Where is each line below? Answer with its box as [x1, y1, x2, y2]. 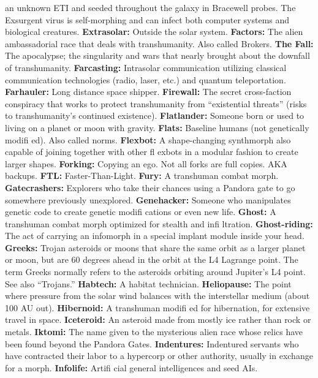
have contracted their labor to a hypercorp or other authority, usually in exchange [5, 349, 313, 362]
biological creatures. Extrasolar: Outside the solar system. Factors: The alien [5, 25, 303, 38]
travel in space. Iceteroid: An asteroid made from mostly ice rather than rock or [5, 313, 311, 326]
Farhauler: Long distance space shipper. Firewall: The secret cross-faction [5, 85, 292, 98]
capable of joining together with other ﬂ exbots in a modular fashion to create [5, 145, 298, 158]
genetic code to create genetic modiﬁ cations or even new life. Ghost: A [5, 205, 276, 218]
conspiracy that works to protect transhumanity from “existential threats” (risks [5, 97, 307, 110]
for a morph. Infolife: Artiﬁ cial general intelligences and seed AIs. [5, 361, 258, 374]
